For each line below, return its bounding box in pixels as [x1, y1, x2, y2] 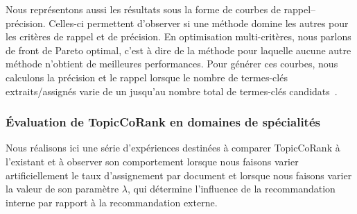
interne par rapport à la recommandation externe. [6, 195, 218, 209]
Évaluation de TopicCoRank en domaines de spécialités [6, 113, 320, 131]
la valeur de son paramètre [6, 181, 119, 196]
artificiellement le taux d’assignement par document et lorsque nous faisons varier [6, 167, 352, 182]
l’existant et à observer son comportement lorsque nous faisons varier [6, 154, 299, 168]
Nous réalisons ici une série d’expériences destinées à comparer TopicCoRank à [6, 140, 340, 155]
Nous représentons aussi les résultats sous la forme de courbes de [6, 2, 281, 16]
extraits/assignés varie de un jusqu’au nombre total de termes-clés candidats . [6, 83, 338, 98]
